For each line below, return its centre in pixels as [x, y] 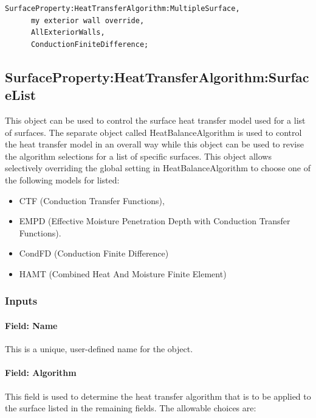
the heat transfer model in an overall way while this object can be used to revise [154, 144]
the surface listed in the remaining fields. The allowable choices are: [131, 408]
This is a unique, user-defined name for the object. [99, 349]
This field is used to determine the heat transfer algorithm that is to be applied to [158, 396]
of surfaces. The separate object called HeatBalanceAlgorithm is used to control [153, 132]
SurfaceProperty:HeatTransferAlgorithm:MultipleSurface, [122, 9]
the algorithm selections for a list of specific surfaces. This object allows [138, 156]
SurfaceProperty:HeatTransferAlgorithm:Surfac [157, 76]
